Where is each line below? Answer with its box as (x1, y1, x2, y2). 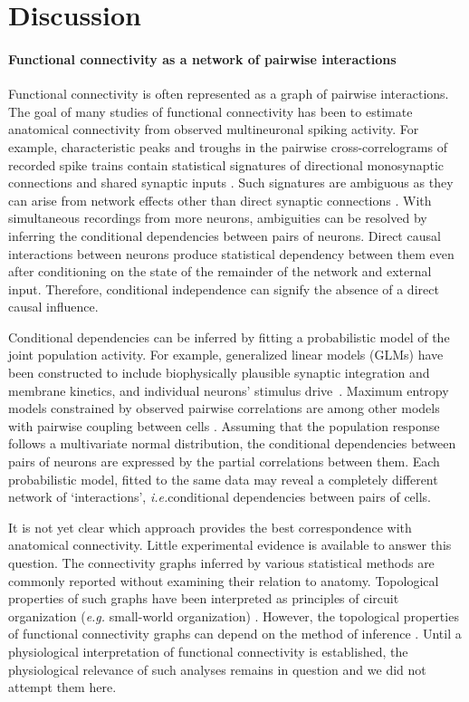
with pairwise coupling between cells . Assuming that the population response (8, 416, 440, 435)
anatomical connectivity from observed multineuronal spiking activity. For (8, 120, 419, 139)
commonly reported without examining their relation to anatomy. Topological (8, 571, 439, 590)
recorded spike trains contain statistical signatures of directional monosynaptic (8, 155, 445, 174)
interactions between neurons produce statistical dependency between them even (8, 244, 455, 263)
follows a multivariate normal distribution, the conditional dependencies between (8, 434, 456, 453)
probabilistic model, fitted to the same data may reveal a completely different (8, 469, 438, 488)
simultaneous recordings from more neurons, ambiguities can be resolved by (8, 208, 427, 227)
